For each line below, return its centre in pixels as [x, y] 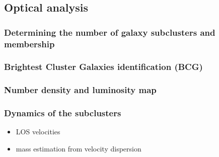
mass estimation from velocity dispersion [79, 149]
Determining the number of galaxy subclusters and [110, 32]
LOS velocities [38, 132]
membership [29, 44]
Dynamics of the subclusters [63, 113]
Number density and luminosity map [80, 90]
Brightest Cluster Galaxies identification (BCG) [103, 67]
